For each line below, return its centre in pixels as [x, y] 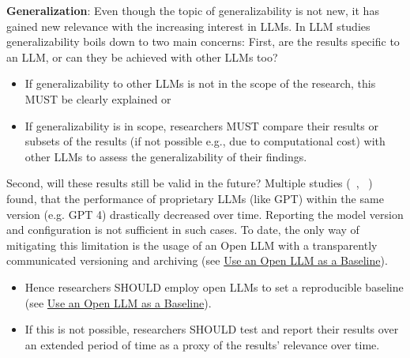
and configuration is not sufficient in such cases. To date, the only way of [183, 230]
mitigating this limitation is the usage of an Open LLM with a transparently [192, 245]
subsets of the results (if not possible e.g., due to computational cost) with [205, 141]
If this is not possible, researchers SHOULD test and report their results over [212, 329]
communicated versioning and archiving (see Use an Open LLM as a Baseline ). [197, 260]
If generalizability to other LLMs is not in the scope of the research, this [200, 83]
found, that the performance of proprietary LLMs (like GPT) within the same [195, 198]
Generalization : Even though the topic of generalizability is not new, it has [193, 10]
